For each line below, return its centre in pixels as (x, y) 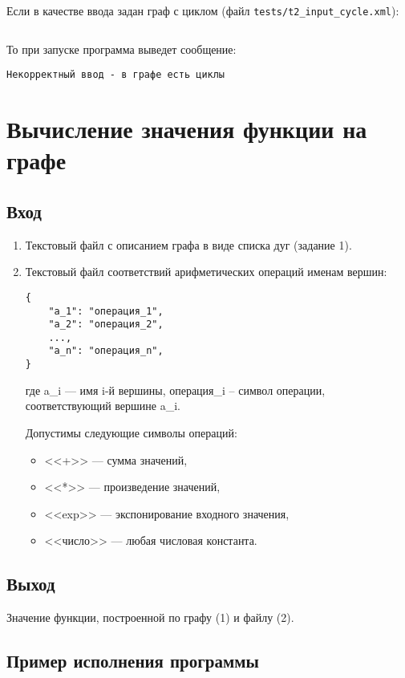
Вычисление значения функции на (187, 129)
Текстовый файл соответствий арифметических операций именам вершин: (206, 272)
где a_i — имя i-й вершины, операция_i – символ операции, (175, 390)
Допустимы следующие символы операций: (131, 432)
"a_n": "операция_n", (106, 351)
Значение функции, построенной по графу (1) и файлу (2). (150, 617)
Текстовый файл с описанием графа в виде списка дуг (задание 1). (188, 244)
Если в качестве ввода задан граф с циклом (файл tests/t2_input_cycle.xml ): (203, 10)
